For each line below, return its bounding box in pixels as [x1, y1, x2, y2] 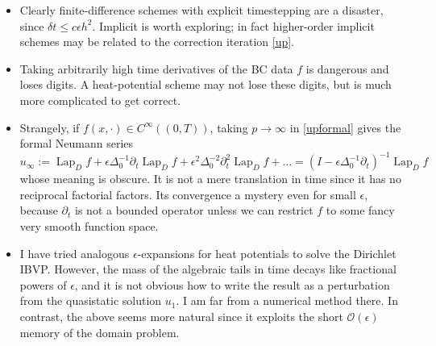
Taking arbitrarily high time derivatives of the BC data [19, 60, 293, 77]
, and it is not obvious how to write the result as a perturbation [74, 276, 390, 293]
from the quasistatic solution [19, 292, 162, 309]
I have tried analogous [19, 244, 130, 261]
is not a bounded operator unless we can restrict [75, 202, 314, 219]
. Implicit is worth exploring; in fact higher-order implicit [92, 17, 375, 34]
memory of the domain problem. [19, 323, 180, 340]
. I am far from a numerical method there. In [176, 292, 398, 309]
